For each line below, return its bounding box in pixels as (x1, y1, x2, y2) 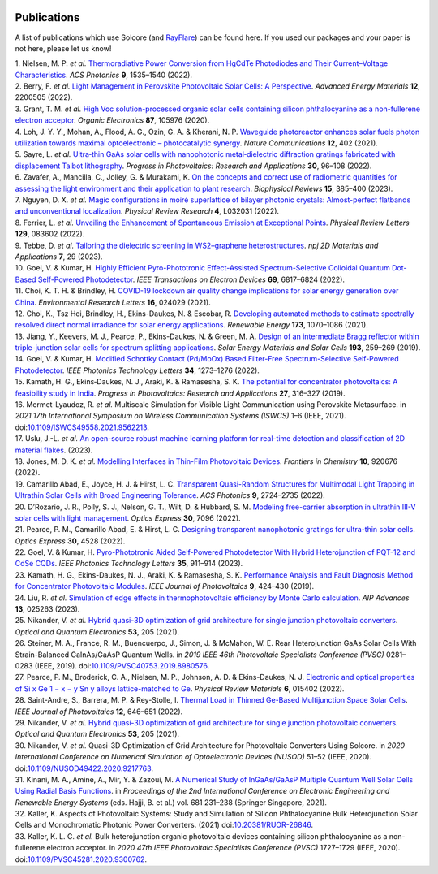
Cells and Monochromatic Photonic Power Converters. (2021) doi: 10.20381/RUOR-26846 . (15, 820, 314, 830)
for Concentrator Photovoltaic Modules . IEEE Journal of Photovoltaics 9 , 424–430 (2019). (15, 582, 315, 591)
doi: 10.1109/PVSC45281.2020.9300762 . (15, 854, 148, 864)
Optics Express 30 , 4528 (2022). (15, 536, 126, 546)
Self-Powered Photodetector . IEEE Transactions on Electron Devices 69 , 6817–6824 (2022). (37, 275, 345, 284)
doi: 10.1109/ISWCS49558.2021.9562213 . (15, 422, 150, 432)
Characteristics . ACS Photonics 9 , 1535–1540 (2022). (15, 70, 192, 80)
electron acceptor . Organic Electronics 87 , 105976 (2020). (15, 115, 210, 125)
